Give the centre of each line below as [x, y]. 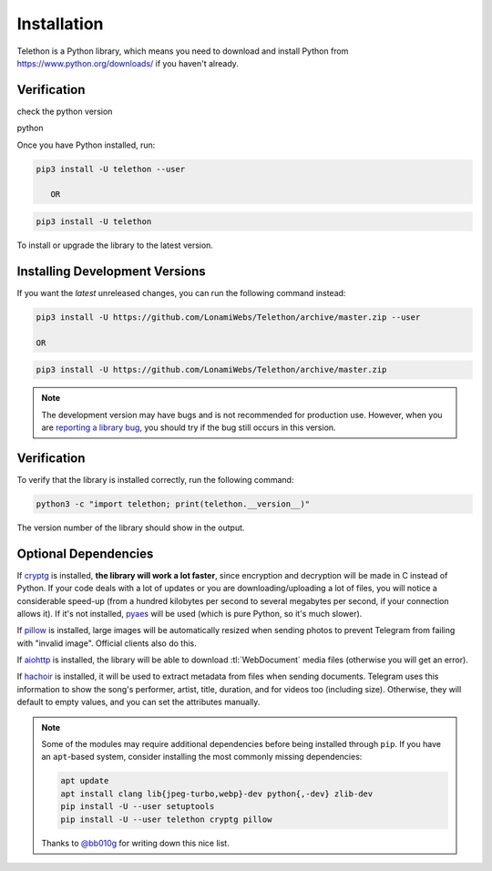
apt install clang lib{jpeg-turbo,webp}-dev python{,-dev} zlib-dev [217, 794]
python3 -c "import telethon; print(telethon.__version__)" [173, 504]
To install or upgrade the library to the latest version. [115, 245]
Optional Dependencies [85, 553]
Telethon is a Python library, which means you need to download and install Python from [183, 51]
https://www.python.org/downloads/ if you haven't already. [128, 63]
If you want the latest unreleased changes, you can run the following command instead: [181, 292]
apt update [85, 781]
